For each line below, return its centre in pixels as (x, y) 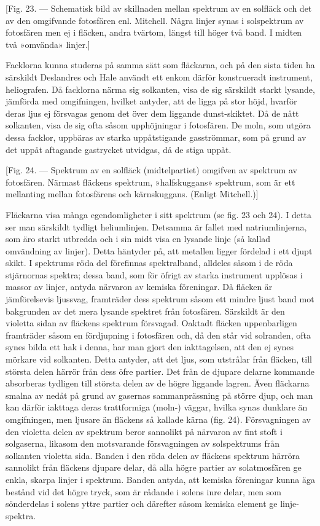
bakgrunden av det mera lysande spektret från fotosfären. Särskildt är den (145, 311)
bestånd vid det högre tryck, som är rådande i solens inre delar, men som (143, 491)
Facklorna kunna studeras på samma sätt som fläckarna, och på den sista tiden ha (160, 65)
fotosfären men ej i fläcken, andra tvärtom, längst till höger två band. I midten (154, 32)
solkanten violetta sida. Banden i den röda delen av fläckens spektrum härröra (153, 455)
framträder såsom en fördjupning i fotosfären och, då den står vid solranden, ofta (158, 335)
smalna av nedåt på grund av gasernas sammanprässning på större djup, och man (159, 395)
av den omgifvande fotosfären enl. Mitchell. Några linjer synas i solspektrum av (155, 20)
